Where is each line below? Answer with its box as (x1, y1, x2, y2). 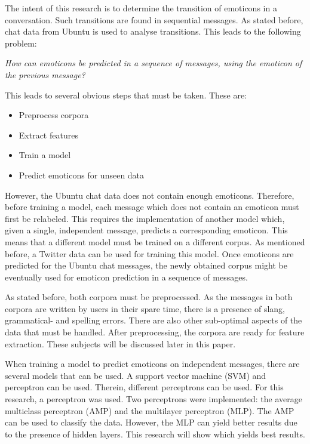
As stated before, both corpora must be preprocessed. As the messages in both (5, 291, 293, 303)
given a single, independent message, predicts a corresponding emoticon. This (5, 224, 288, 236)
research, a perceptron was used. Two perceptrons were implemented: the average (5, 393, 302, 405)
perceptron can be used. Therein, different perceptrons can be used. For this (5, 381, 284, 393)
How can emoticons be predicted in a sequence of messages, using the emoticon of (5, 57, 302, 69)
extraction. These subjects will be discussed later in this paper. (5, 337, 236, 350)
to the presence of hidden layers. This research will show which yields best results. (5, 427, 305, 440)
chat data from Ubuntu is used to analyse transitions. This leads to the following (5, 25, 301, 38)
